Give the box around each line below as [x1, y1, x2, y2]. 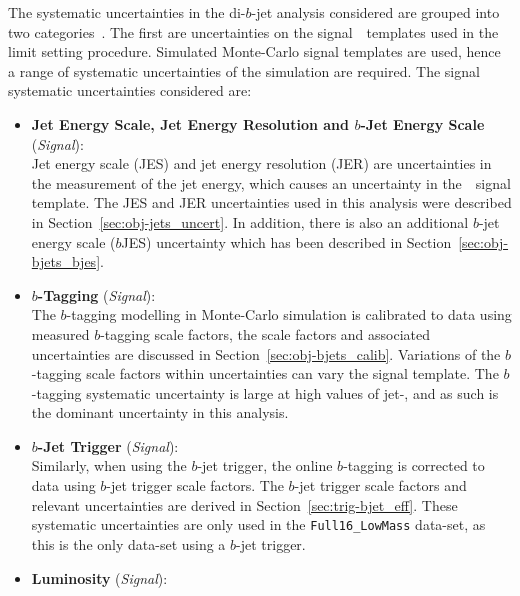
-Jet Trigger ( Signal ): [37, 435, 179, 456]
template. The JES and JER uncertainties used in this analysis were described [31, 192, 512, 213]
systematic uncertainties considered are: [8, 80, 252, 101]
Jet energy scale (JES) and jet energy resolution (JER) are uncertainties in [31, 153, 492, 174]
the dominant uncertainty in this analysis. [31, 402, 289, 423]
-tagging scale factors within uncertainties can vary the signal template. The [31, 363, 499, 384]
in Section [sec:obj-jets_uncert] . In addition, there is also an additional [31, 211, 469, 232]
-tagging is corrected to [343, 455, 485, 476]
